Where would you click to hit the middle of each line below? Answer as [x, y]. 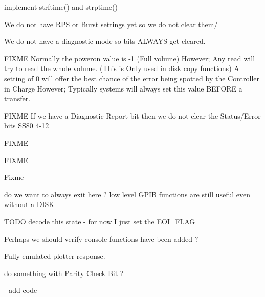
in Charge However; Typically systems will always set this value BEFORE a [123, 88]
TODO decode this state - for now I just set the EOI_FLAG [100, 221]
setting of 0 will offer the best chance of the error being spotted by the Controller [132, 78]
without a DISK [29, 204]
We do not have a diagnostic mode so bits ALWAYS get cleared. [105, 41]
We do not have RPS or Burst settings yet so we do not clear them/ [111, 24]
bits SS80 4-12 [27, 125]
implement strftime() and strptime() [61, 7]
